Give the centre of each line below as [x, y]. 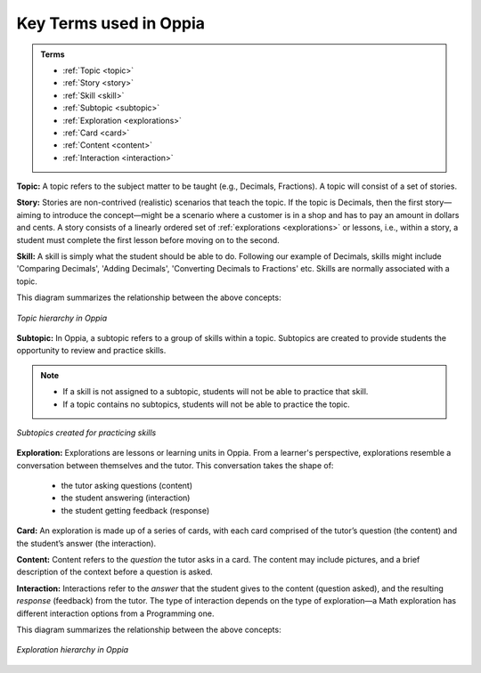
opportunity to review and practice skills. [91, 351]
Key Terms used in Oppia [110, 23]
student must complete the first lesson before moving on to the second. [148, 239]
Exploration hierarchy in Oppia [73, 650]
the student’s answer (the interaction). [86, 543]
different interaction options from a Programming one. [115, 613]
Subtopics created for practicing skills [86, 433]
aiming [29, 215]
